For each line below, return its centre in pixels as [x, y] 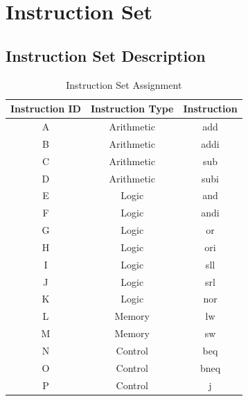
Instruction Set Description [106, 55]
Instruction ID [46, 109]
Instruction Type [132, 109]
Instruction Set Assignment [124, 84]
